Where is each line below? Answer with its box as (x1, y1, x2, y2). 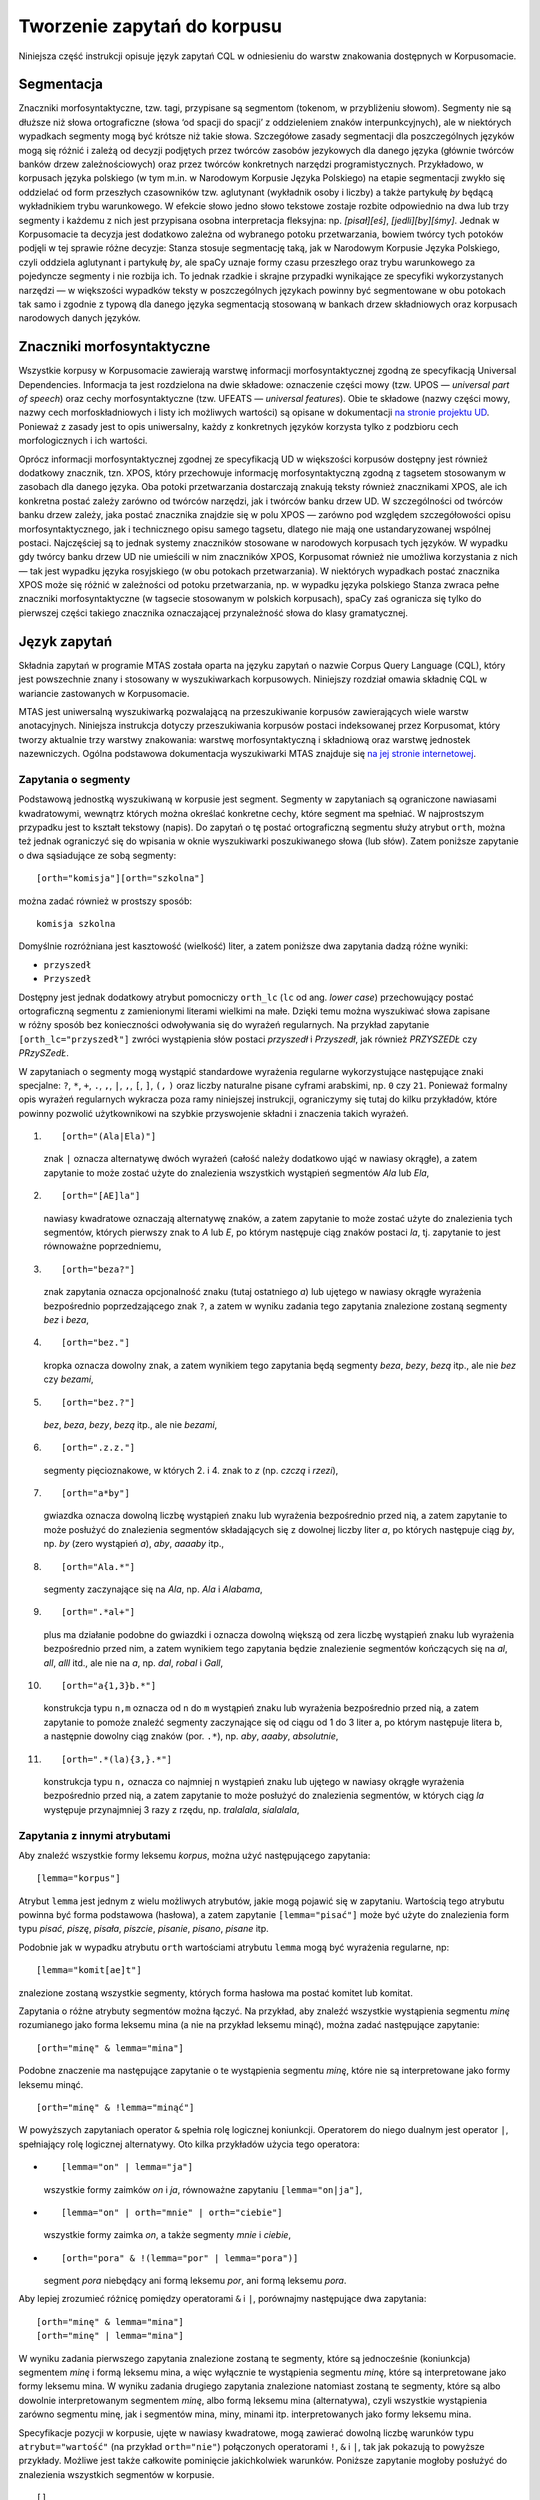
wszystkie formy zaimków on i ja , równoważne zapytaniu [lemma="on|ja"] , (43, 2183, 363, 2195)
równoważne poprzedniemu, (43, 1240, 162, 1252)
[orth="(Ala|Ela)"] (61, 1131, 157, 1142)
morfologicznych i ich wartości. (18, 435, 148, 447)
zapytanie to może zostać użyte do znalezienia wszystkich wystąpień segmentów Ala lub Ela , (43, 1166, 430, 1179)
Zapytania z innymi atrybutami (18, 1828, 171, 1842)
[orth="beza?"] (61, 1263, 136, 1275)
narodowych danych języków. (18, 312, 141, 324)
